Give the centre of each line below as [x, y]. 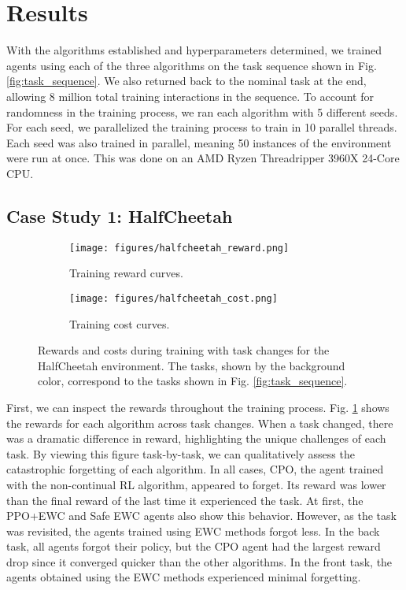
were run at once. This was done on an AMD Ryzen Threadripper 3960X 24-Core [203, 158]
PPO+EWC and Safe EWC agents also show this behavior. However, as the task [201, 516]
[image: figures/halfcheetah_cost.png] [173, 298]
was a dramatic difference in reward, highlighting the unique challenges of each [196, 438]
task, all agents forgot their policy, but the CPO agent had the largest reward [194, 546]
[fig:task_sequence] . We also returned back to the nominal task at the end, [186, 81]
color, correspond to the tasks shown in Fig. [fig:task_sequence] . [193, 381]
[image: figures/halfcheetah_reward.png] [179, 248]
